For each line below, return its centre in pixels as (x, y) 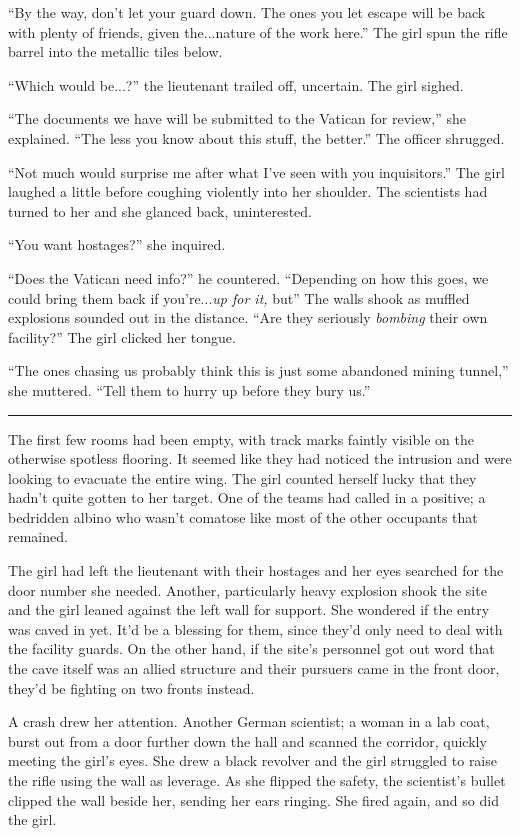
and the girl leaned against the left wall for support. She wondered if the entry (249, 609)
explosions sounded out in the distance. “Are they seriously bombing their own (248, 317)
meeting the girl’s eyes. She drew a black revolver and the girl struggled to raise (252, 760)
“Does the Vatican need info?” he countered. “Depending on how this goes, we (248, 277)
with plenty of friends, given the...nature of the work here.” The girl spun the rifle (258, 31)
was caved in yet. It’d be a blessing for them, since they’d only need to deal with (255, 628)
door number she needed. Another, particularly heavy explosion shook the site (247, 589)
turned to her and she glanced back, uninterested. (160, 210)
